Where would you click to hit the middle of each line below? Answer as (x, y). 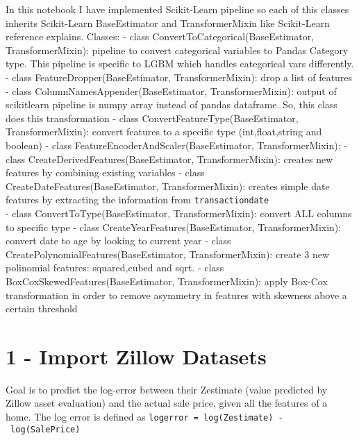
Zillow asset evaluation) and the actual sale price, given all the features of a (167, 403)
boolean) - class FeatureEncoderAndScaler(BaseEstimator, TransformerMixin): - (176, 145)
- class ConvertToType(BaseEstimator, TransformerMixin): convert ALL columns (179, 213)
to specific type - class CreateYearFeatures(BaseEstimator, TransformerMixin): (174, 227)
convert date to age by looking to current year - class (118, 240)
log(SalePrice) (45, 429)
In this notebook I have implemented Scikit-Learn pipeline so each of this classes (177, 9)
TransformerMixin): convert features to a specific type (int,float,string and (164, 132)
